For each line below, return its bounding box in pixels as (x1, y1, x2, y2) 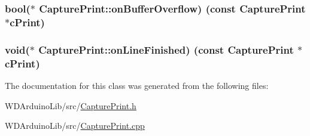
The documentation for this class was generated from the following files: (5, 79, 269, 91)
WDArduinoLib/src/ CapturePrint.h (5, 99, 136, 112)
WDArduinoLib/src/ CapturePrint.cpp (5, 119, 145, 132)
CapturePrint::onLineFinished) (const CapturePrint (38, 42, 294, 57)
